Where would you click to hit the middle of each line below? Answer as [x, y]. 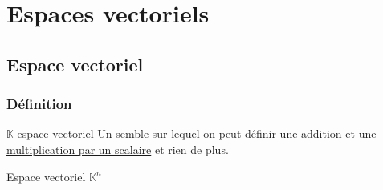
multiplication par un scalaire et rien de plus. [118, 149]
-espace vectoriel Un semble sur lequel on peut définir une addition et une [195, 133]
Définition [39, 104]
